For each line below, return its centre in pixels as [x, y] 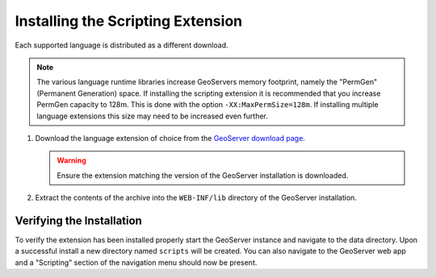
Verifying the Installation [79, 220]
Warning [71, 160]
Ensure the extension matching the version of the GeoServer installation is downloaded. [203, 175]
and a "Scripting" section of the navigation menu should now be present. [136, 263]
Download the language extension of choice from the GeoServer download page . [170, 138]
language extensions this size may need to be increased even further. [152, 116]
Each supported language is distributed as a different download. [122, 45]
